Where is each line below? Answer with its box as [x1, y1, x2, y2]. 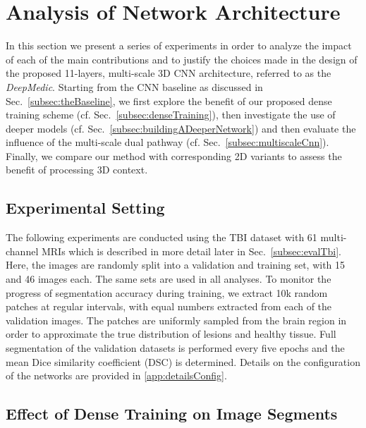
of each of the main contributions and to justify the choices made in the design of [6, 51, 358, 66]
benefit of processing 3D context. [6, 162, 148, 177]
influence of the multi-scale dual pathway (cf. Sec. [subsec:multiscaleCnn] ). [6, 135, 329, 149]
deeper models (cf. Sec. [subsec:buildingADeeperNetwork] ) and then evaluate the [6, 121, 356, 135]
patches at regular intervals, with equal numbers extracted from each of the [6, 299, 332, 314]
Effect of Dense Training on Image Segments [6, 403, 338, 424]
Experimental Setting [6, 197, 165, 219]
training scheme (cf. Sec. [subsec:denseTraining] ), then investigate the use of [6, 107, 336, 122]
